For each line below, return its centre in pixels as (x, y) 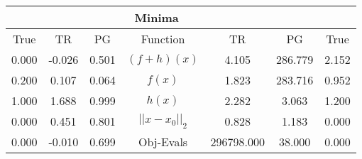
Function (163, 39)
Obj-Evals (163, 142)
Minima (157, 17)
